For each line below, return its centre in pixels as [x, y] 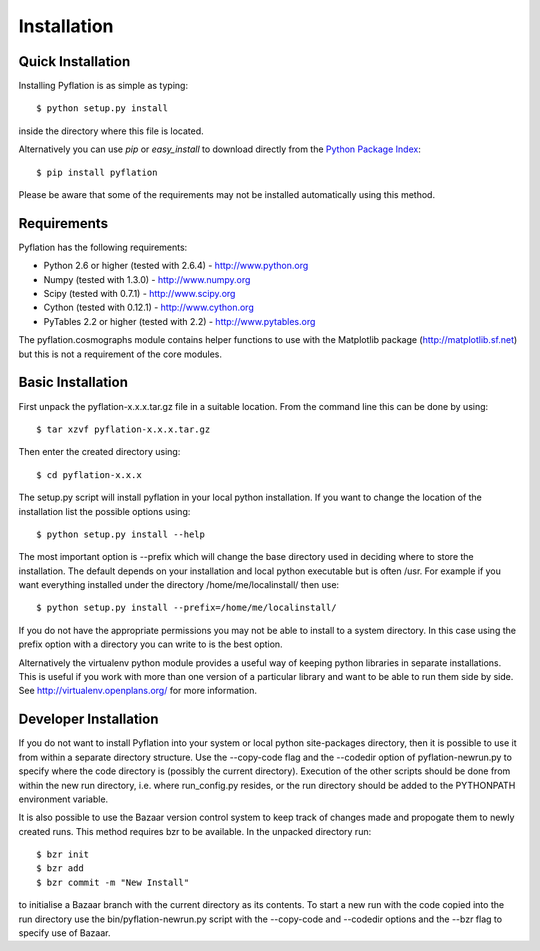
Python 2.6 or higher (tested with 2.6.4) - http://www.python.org [176, 266]
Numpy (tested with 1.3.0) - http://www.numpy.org [147, 279]
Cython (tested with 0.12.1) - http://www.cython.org [148, 307]
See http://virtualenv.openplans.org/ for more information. [137, 691]
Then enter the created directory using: [99, 452]
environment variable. [63, 799]
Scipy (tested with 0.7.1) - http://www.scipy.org [139, 294]
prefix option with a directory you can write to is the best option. [151, 644]
